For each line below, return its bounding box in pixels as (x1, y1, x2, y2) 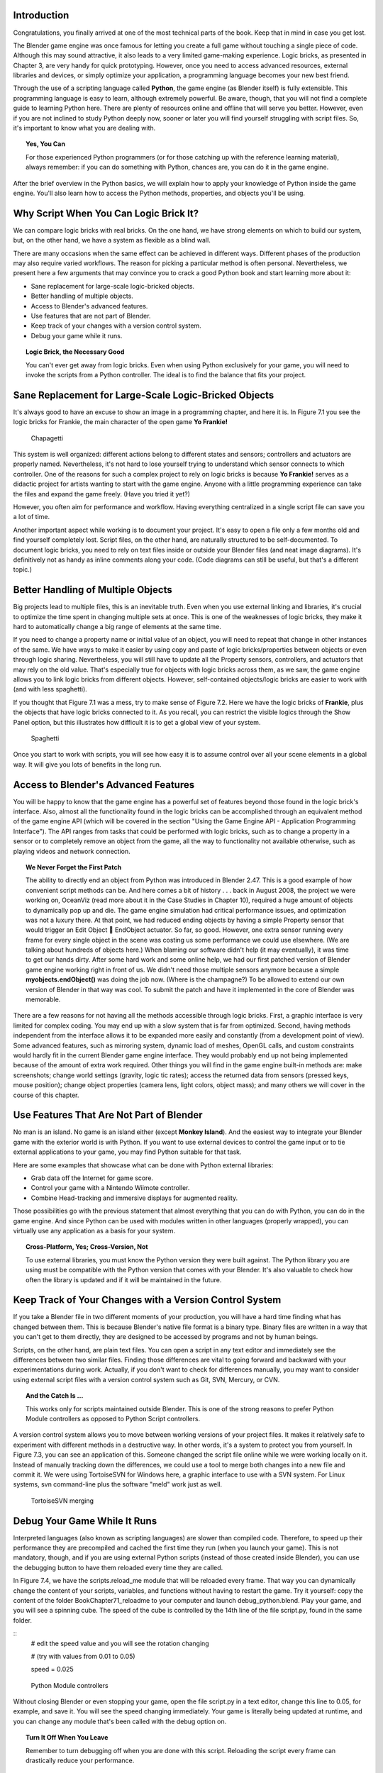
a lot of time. (13, 513, 50, 521)
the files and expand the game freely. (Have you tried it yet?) (13, 489, 191, 498)
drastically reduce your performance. (26, 1756, 135, 1765)
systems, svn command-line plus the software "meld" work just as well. (13, 1480, 223, 1489)
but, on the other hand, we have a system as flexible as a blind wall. (13, 236, 211, 245)
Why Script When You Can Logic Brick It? (13, 207, 199, 219)
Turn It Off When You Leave (26, 1733, 109, 1742)
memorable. (26, 995, 61, 1004)
